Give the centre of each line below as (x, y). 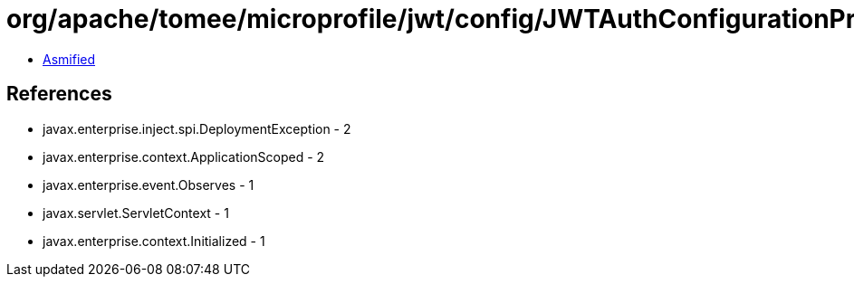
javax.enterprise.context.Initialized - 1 (154, 241)
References (59, 94)
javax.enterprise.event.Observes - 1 (149, 185)
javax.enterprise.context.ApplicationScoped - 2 (184, 156)
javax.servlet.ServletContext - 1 (136, 213)
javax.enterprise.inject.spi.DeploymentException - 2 (197, 128)
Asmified (69, 59)
